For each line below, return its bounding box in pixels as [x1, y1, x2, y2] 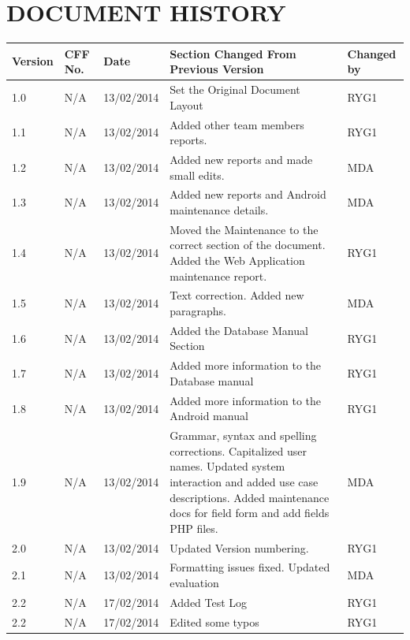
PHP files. [170, 519, 218, 536]
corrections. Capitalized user [170, 442, 307, 459]
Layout [170, 96, 203, 113]
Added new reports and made [170, 151, 313, 167]
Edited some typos [170, 613, 259, 630]
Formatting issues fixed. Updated [170, 559, 330, 575]
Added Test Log [170, 593, 248, 610]
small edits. [170, 166, 225, 183]
